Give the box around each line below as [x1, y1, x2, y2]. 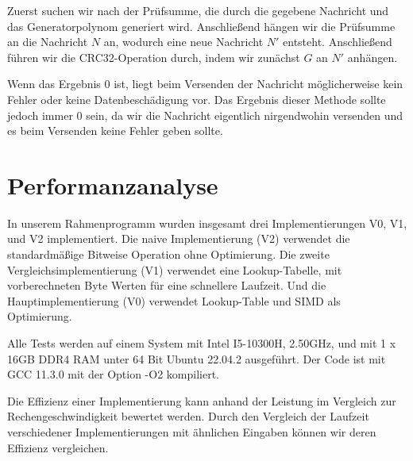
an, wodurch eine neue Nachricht [103, 33, 264, 50]
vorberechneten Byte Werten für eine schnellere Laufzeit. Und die [7, 277, 326, 294]
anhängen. [347, 48, 398, 65]
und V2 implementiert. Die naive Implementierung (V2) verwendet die [7, 230, 350, 247]
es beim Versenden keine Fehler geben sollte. [7, 122, 223, 139]
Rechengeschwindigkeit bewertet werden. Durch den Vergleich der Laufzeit [7, 408, 369, 425]
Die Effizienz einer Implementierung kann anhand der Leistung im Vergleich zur [7, 392, 396, 409]
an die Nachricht [7, 33, 88, 50]
